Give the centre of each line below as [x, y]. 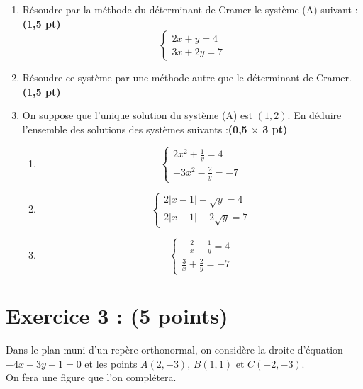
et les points [111, 363]
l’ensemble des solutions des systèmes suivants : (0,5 [135, 129]
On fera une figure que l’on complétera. [91, 377]
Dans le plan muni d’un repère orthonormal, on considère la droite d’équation [174, 350]
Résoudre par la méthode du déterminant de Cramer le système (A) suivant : [190, 9]
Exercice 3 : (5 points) [117, 316]
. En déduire [314, 115]
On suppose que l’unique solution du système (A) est [138, 115]
